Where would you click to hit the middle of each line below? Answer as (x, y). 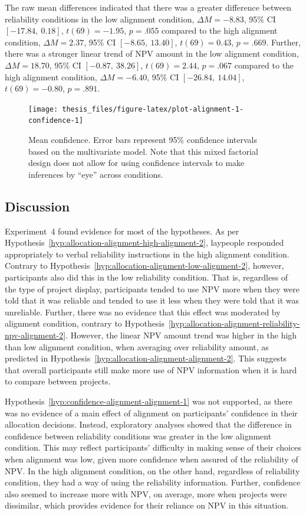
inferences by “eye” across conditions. (96, 174)
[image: (43, 109)
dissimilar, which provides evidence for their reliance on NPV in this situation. (147, 505)
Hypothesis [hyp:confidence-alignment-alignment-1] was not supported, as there (149, 401)
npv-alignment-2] (35, 335)
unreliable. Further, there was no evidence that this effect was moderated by (143, 312)
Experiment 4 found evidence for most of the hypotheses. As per (122, 231)
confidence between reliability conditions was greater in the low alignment (138, 436)
